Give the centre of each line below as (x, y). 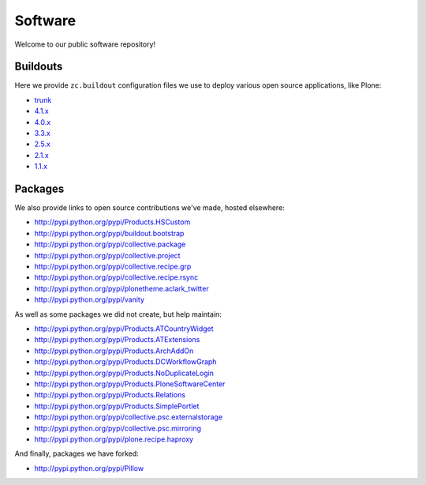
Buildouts (39, 67)
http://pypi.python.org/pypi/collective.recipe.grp (113, 267)
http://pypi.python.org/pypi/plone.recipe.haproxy (114, 439)
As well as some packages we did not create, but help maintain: (118, 314)
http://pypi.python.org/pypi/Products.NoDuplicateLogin (124, 373)
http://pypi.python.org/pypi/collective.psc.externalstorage (129, 417)
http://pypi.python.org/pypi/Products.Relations (110, 395)
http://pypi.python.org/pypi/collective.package (110, 244)
